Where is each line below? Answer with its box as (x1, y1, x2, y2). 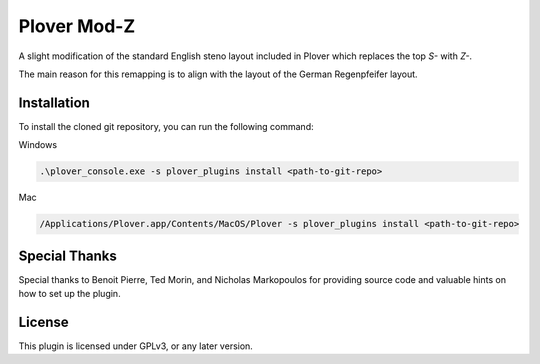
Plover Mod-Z (18, 15, 135, 37)
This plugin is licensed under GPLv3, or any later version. (18, 340, 254, 352)
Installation (18, 94, 90, 111)
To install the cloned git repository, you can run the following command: (18, 120, 314, 132)
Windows (18, 139, 58, 151)
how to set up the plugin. (18, 288, 121, 300)
